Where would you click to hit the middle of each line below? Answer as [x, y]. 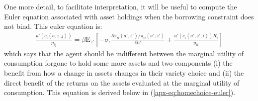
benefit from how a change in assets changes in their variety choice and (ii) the [124, 73]
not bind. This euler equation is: [53, 26]
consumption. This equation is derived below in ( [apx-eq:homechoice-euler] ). [120, 92]
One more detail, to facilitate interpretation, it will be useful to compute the [121, 6]
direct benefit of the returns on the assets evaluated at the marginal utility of [122, 82]
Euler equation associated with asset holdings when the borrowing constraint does [129, 16]
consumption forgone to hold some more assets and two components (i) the [118, 63]
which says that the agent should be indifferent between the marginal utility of [124, 53]
